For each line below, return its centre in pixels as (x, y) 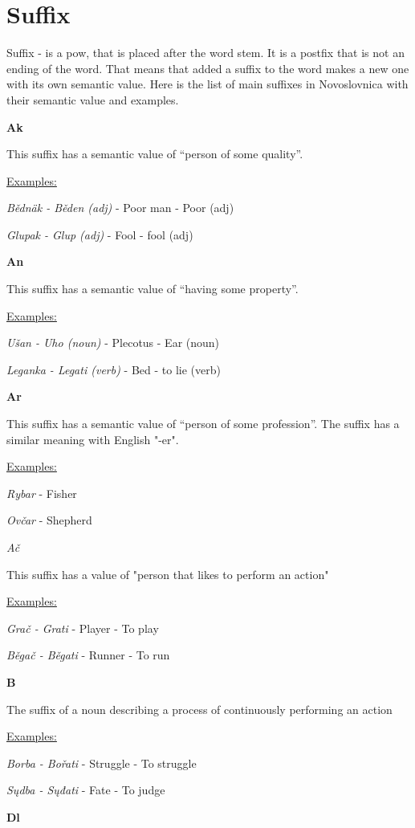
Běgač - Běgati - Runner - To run (88, 655)
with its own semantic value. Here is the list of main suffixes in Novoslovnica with (207, 84)
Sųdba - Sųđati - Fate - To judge (86, 790)
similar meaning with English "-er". (93, 439)
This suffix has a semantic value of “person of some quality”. (155, 154)
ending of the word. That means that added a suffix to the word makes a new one (208, 68)
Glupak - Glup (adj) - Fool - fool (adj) (100, 234)
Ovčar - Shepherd (49, 520)
